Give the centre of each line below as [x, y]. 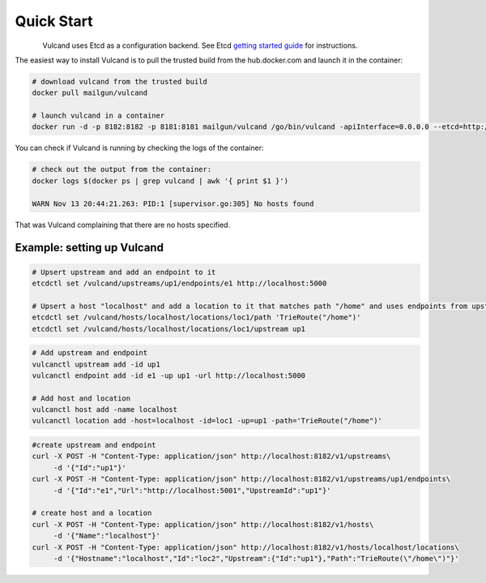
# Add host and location [81, 398]
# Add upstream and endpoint [90, 353]
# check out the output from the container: [122, 169]
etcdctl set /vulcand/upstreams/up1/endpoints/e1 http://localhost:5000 [179, 283]
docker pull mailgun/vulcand [90, 93]
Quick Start [54, 21]
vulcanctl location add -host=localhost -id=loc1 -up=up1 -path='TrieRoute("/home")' [207, 421]
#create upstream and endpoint [94, 445]
